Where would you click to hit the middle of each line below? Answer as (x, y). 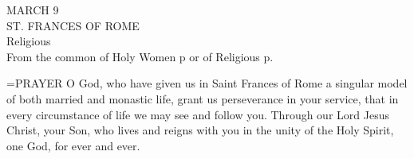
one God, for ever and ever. (73, 145)
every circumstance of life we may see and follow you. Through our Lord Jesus (198, 114)
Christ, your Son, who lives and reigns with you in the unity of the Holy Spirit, (200, 130)
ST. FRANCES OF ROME (73, 25)
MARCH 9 (33, 10)
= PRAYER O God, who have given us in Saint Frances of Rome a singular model (207, 83)
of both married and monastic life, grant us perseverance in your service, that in (203, 98)
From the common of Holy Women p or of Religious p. (140, 56)
